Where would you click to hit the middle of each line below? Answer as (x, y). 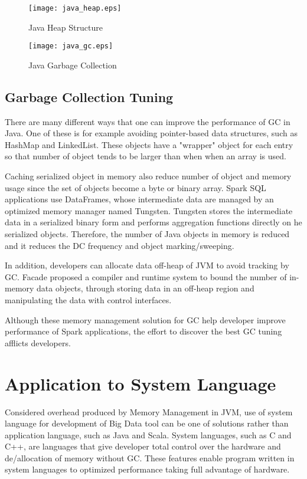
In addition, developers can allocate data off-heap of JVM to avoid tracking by (147, 265)
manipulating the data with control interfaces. (88, 300)
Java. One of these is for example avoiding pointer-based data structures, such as (151, 133)
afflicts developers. (38, 342)
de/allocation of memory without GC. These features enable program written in (150, 457)
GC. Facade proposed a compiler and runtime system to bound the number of (146, 276)
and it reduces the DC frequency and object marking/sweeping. (120, 245)
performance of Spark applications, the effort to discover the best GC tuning (143, 331)
